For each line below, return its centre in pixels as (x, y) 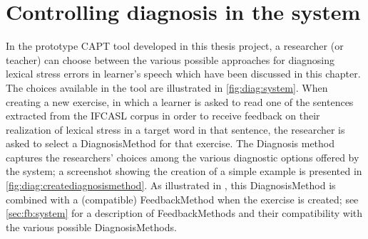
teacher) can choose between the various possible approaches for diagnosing (170, 59)
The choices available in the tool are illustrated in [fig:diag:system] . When (167, 87)
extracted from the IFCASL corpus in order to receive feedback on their (163, 116)
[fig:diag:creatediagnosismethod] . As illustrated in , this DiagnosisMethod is (171, 185)
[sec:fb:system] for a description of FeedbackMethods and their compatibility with (184, 213)
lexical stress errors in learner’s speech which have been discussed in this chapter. (183, 74)
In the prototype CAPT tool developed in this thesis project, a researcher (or (175, 46)
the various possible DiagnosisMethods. (91, 227)
